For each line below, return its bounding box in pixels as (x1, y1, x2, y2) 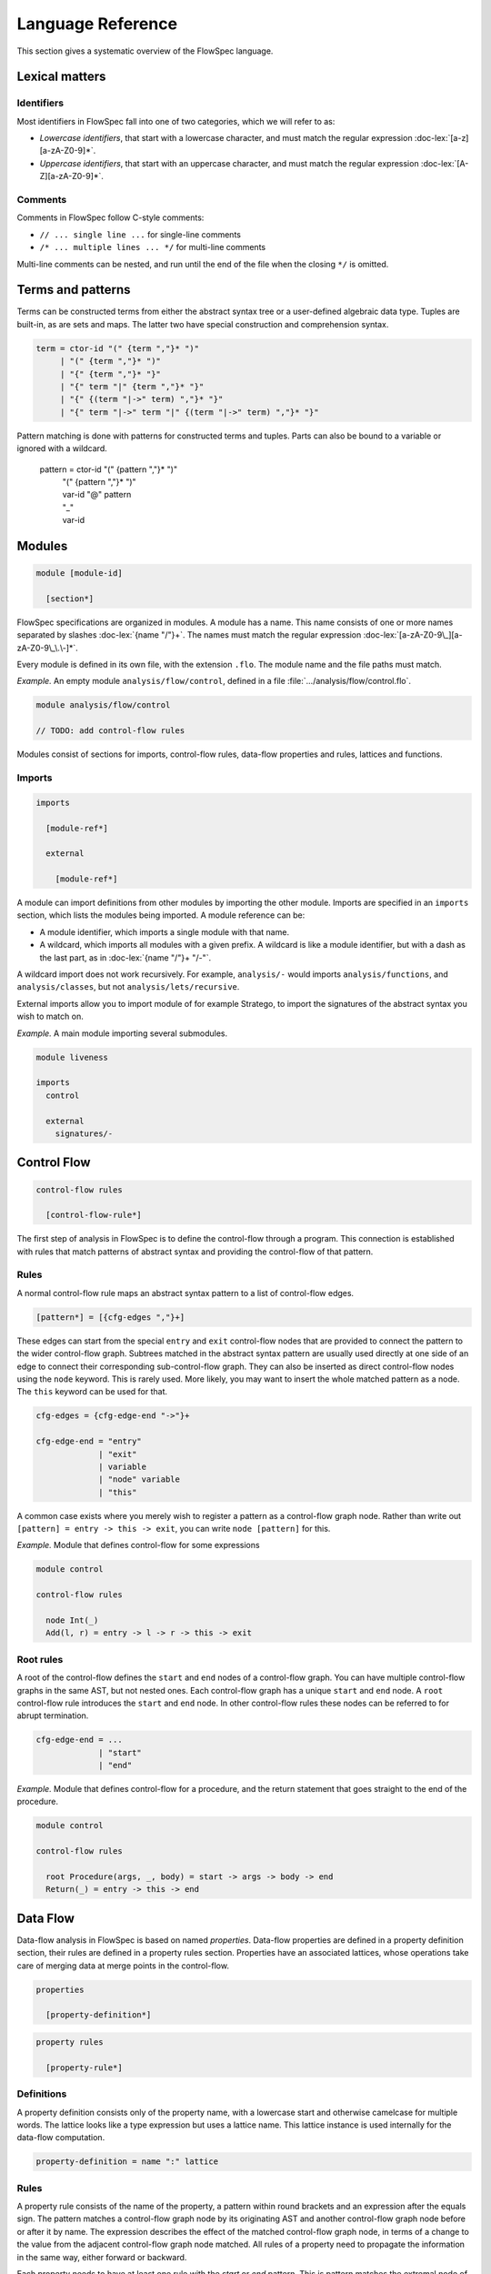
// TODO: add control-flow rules (35, 726, 185, 736)
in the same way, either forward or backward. (16, 2251, 187, 2262)
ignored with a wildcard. (16, 443, 108, 454)
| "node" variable (98, 1474, 181, 1484)
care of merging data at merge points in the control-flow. (16, 1960, 229, 1971)
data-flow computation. (16, 2132, 105, 2143)
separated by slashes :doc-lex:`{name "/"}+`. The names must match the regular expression (16, 629, 362, 640)
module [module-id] (35, 568, 123, 579)
